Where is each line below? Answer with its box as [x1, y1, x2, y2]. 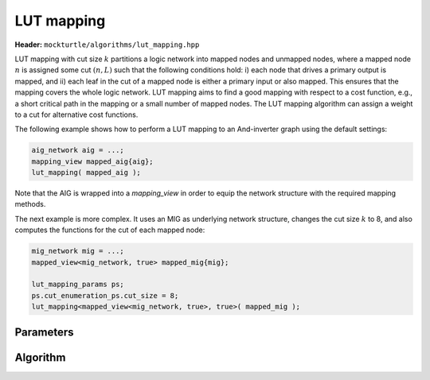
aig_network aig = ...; [31, 145, 125, 155]
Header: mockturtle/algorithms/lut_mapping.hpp [14, 40, 200, 49]
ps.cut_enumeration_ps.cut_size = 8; [31, 291, 179, 300]
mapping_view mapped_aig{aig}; [31, 157, 154, 166]
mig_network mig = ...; [31, 246, 125, 256]
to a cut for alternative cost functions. [14, 110, 139, 119]
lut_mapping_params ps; [31, 280, 125, 289]
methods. [14, 200, 46, 209]
